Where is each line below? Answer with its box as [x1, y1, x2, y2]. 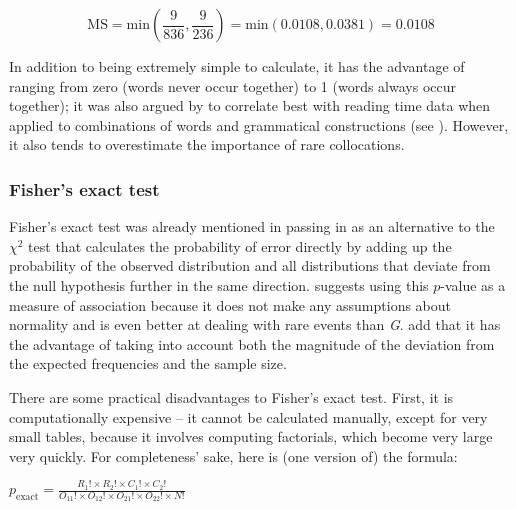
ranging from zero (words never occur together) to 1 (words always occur [9, 75, 456, 96]
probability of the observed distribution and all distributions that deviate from [9, 255, 491, 276]
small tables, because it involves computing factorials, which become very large [9, 426, 493, 447]
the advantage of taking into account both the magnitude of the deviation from [9, 333, 495, 354]
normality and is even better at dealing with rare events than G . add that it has [9, 314, 501, 335]
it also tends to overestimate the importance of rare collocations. [9, 134, 405, 155]
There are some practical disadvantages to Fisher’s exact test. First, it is [9, 386, 454, 407]
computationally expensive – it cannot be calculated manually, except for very [9, 406, 488, 427]
